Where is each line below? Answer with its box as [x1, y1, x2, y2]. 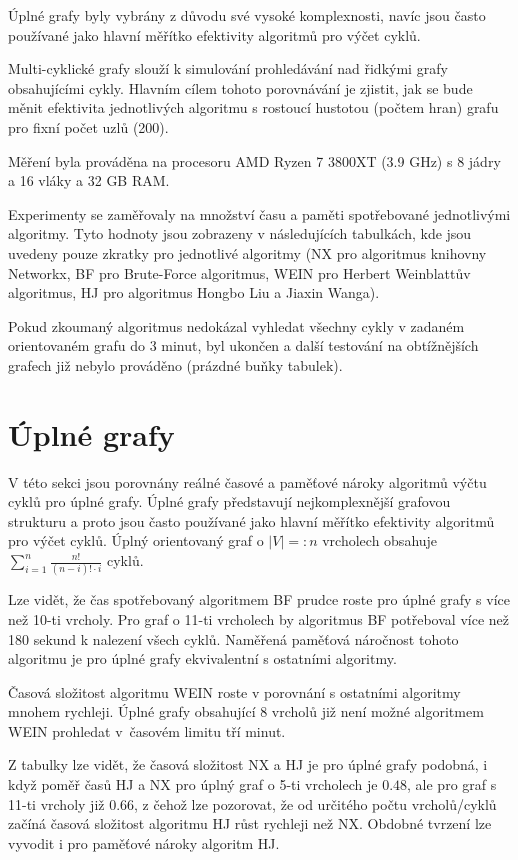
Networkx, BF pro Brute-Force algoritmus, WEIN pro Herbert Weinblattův [8, 262, 471, 283]
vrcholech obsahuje [322, 530, 438, 551]
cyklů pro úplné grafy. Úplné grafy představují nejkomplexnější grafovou [8, 491, 451, 512]
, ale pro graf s [407, 774, 497, 795]
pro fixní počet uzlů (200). [8, 116, 169, 137]
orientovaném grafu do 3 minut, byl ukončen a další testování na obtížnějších [8, 335, 479, 356]
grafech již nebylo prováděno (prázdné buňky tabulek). [8, 354, 343, 375]
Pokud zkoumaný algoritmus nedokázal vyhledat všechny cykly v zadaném [8, 315, 465, 336]
